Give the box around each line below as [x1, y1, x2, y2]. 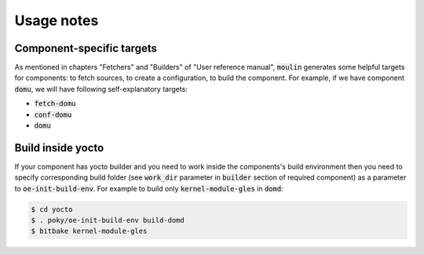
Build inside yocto [14, 141, 104, 155]
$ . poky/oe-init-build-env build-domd [31, 216, 185, 225]
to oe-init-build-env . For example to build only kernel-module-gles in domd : [14, 184, 283, 193]
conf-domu [34, 110, 72, 119]
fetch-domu [34, 99, 76, 108]
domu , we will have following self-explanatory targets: [14, 84, 188, 93]
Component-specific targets [14, 42, 157, 55]
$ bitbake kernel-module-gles [31, 227, 148, 235]
